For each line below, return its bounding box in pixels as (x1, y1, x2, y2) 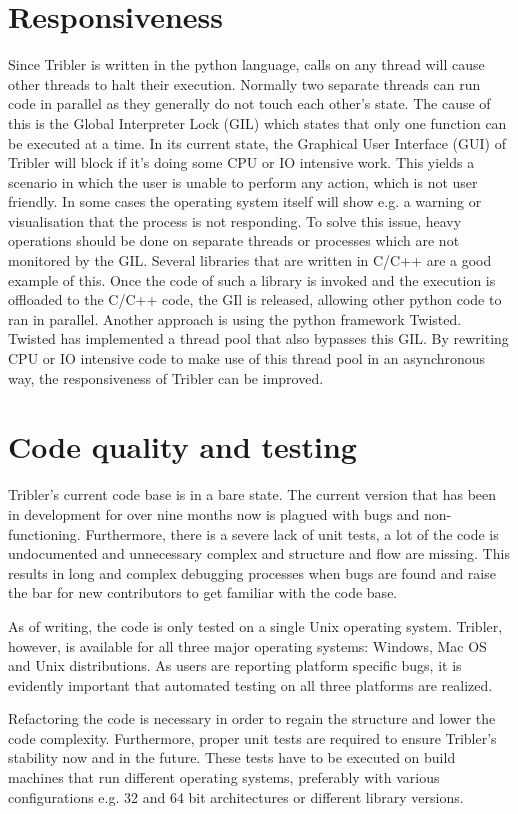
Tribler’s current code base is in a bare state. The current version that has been (8, 484, 497, 505)
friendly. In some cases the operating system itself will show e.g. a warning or (8, 191, 482, 212)
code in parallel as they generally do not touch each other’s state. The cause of (8, 93, 491, 114)
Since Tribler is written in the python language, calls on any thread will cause (8, 54, 485, 75)
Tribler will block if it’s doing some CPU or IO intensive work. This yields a (8, 152, 475, 173)
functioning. (8, 523, 81, 544)
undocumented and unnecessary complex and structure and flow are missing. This (8, 543, 510, 564)
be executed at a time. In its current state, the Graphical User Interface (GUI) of (8, 132, 506, 153)
